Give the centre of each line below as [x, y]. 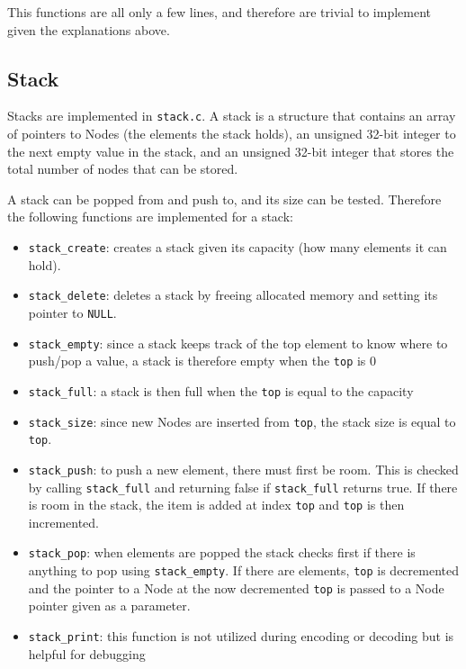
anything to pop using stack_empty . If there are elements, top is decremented [243, 570]
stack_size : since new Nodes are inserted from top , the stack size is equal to [242, 421]
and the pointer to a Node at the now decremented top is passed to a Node [236, 588]
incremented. [64, 522]
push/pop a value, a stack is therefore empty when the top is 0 [202, 361]
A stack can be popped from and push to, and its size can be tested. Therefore [224, 199]
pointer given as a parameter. [109, 606]
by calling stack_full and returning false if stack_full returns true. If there [243, 487]
